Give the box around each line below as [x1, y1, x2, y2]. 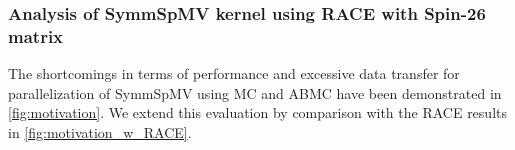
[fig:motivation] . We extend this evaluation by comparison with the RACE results [8, 102, 507, 123]
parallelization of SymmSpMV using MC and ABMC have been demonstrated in [8, 82, 502, 103]
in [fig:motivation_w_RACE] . [8, 121, 192, 142]
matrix [8, 23, 64, 48]
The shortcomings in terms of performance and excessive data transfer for [8, 63, 460, 84]
